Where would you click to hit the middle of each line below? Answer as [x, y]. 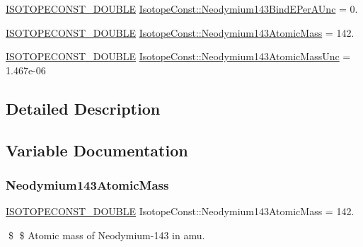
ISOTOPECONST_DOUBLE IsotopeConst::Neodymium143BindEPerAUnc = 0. [182, 8]
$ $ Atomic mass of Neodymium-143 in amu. [106, 235]
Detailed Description [83, 108]
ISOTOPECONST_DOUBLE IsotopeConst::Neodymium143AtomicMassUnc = [178, 56]
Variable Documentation [97, 150]
